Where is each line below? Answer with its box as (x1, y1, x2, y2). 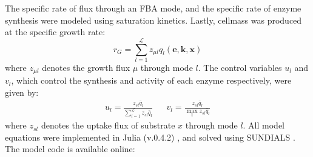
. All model (243, 119, 285, 132)
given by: (5, 85, 39, 98)
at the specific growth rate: (5, 25, 106, 38)
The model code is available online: (5, 142, 135, 155)
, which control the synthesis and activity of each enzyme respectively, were (11, 74, 292, 87)
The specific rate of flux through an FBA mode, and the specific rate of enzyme (5, 2, 301, 14)
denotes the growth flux (42, 61, 130, 73)
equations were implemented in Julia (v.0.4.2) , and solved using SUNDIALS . (5, 130, 295, 143)
